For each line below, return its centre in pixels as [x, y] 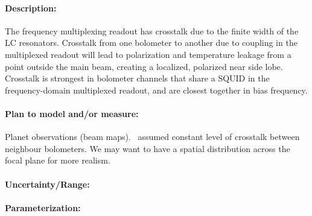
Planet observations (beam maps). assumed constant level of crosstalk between [152, 137]
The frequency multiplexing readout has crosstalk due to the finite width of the [152, 30]
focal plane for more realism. [58, 160]
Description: [31, 8]
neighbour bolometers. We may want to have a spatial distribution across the [148, 148]
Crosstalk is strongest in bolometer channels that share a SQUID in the [137, 78]
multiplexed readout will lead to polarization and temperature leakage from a [148, 54]
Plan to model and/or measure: [72, 113]
